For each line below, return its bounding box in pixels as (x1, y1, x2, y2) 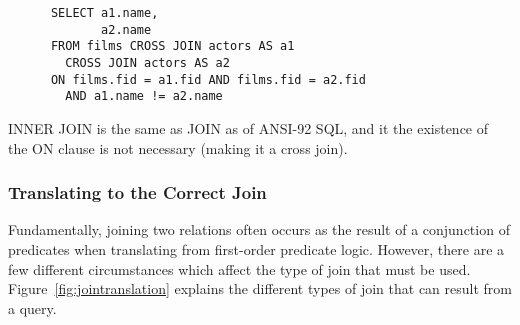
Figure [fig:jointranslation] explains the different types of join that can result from (8, 278, 512, 299)
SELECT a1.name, (50, 6, 159, 20)
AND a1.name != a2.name (65, 89, 223, 104)
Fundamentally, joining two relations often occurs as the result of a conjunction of (8, 219, 510, 240)
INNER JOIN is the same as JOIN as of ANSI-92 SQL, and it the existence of (8, 117, 489, 138)
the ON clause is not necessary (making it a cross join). (8, 137, 348, 158)
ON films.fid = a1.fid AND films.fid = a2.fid (50, 72, 366, 87)
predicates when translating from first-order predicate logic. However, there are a (8, 238, 505, 259)
